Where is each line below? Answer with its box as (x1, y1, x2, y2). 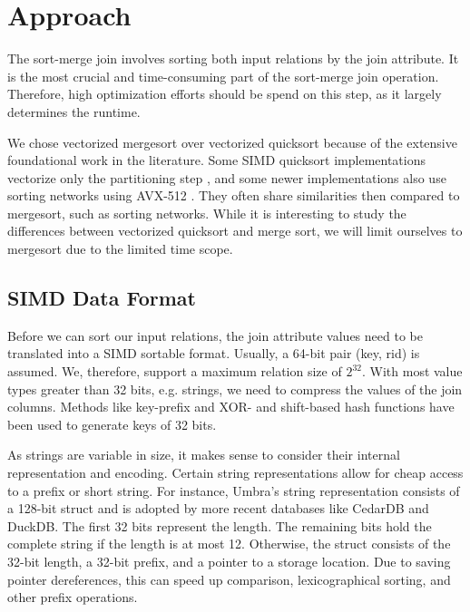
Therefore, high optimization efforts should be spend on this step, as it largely (7, 84, 442, 103)
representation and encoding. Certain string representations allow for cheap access (7, 463, 464, 482)
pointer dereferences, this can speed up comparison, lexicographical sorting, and (7, 569, 451, 588)
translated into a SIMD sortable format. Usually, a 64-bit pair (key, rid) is (7, 344, 420, 363)
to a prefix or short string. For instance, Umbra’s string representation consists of (7, 481, 460, 500)
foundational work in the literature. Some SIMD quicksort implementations (7, 151, 426, 170)
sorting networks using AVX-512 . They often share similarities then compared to (7, 186, 460, 205)
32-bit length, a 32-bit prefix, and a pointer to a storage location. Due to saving (7, 551, 451, 570)
